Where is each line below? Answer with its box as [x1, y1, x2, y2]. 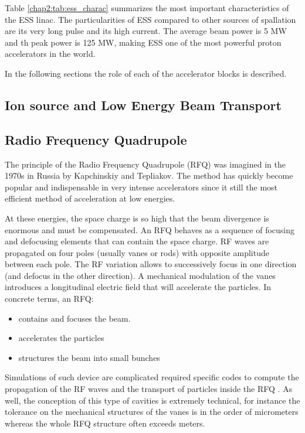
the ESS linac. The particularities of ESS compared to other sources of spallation [5, 13, 296, 25]
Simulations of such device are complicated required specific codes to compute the [5, 371, 299, 383]
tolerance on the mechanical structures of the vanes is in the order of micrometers [5, 405, 299, 418]
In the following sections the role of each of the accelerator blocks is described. [5, 67, 287, 79]
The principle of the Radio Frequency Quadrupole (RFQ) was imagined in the [5, 158, 286, 170]
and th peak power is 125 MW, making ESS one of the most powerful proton [5, 36, 282, 48]
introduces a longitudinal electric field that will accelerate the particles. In [5, 281, 272, 293]
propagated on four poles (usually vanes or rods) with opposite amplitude [5, 246, 269, 258]
